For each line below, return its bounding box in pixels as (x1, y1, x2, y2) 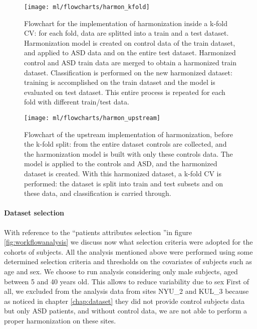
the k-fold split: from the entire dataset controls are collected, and (24, 139, 227, 149)
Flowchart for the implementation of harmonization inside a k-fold (24, 18, 228, 28)
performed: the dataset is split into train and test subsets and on (24, 178, 223, 188)
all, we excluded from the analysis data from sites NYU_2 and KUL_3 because (4, 286, 249, 296)
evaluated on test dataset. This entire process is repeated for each (24, 86, 225, 97)
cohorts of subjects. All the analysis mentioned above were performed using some (4, 246, 253, 257)
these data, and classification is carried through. (24, 188, 171, 198)
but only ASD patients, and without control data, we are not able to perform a (4, 305, 247, 316)
